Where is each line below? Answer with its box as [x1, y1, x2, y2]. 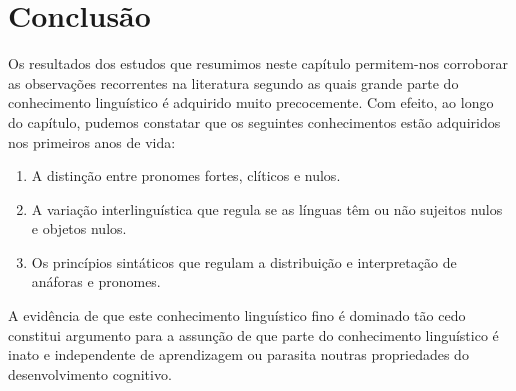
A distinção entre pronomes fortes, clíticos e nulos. [31, 165, 341, 186]
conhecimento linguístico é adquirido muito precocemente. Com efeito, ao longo [8, 92, 494, 113]
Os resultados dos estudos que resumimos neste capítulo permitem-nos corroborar [8, 53, 508, 74]
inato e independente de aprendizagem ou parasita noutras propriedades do [8, 344, 469, 365]
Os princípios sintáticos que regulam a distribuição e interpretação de [31, 251, 457, 272]
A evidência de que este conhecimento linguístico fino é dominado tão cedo [8, 305, 466, 326]
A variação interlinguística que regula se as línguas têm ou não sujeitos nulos [31, 198, 503, 219]
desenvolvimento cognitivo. [8, 363, 172, 384]
